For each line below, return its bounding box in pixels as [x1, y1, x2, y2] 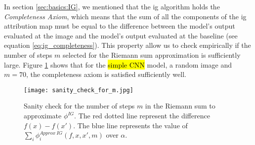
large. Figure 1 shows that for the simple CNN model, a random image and [4, 59, 232, 70]
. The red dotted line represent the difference [74, 110, 210, 120]
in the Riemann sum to [145, 101, 215, 111]
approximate [24, 110, 62, 120]
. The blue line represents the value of [73, 120, 188, 130]
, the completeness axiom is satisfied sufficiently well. [26, 69, 186, 79]
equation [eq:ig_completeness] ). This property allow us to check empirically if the [4, 40, 251, 50]
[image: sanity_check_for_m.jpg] [24, 86, 133, 94]
